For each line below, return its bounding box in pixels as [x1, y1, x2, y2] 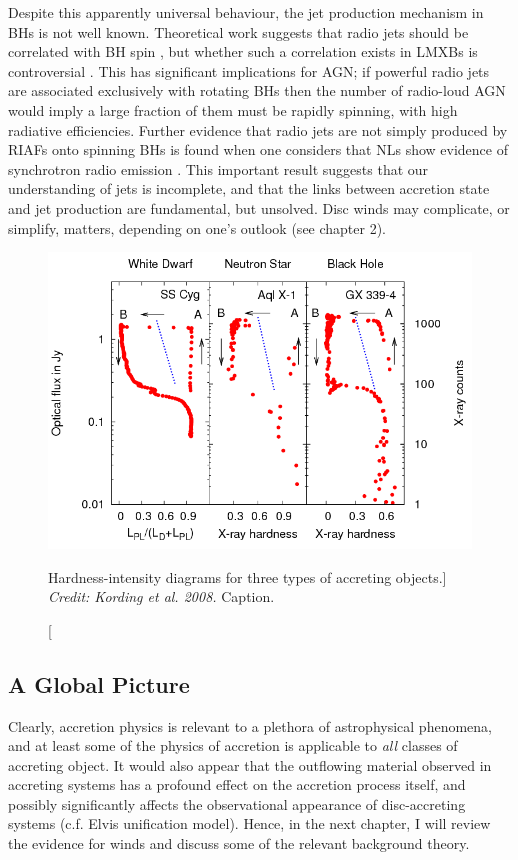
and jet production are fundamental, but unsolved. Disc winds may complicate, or [8, 197, 510, 218]
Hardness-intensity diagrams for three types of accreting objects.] [48, 566, 447, 587]
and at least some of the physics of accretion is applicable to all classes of [8, 735, 458, 756]
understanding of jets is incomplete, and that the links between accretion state [8, 178, 490, 199]
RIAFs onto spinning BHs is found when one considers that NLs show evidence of [8, 139, 508, 160]
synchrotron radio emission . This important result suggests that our [8, 158, 429, 179]
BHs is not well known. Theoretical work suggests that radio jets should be [8, 21, 469, 42]
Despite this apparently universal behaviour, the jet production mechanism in [8, 2, 484, 22]
